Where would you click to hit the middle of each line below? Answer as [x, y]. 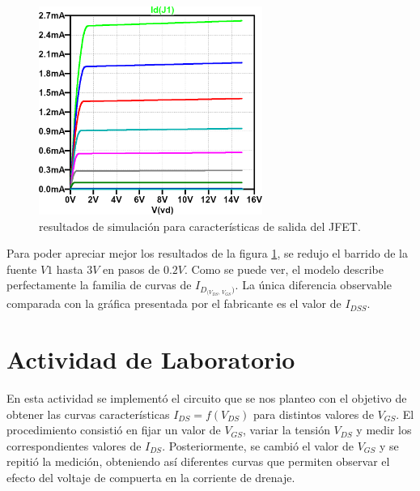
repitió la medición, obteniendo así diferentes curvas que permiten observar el [198, 461]
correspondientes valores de [74, 445]
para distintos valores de [314, 414]
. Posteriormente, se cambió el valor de [258, 445]
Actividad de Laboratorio [151, 359]
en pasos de [132, 269]
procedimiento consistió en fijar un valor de [114, 430]
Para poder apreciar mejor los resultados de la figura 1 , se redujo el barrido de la [207, 253]
